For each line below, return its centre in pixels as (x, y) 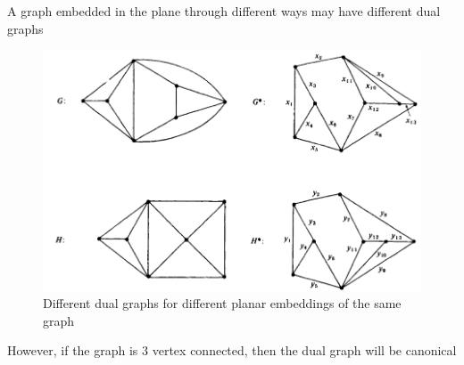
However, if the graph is (73, 350)
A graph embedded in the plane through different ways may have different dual (224, 11)
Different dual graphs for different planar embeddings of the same (222, 303)
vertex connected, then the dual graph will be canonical (304, 350)
